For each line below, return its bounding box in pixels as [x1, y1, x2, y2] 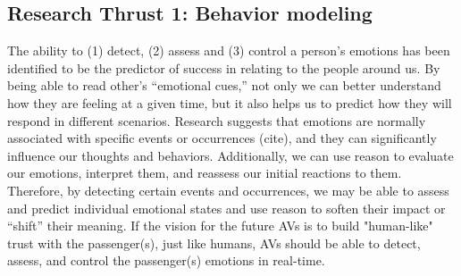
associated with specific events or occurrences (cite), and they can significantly [7, 129, 437, 147]
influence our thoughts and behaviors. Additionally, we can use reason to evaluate [7, 146, 454, 164]
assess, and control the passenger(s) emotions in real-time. [7, 251, 325, 270]
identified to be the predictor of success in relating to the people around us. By [7, 58, 440, 77]
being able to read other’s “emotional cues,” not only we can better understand [7, 76, 441, 95]
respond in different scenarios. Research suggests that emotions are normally [7, 111, 426, 130]
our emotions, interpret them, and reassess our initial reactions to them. [7, 163, 402, 182]
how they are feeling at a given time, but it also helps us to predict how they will [7, 93, 452, 112]
